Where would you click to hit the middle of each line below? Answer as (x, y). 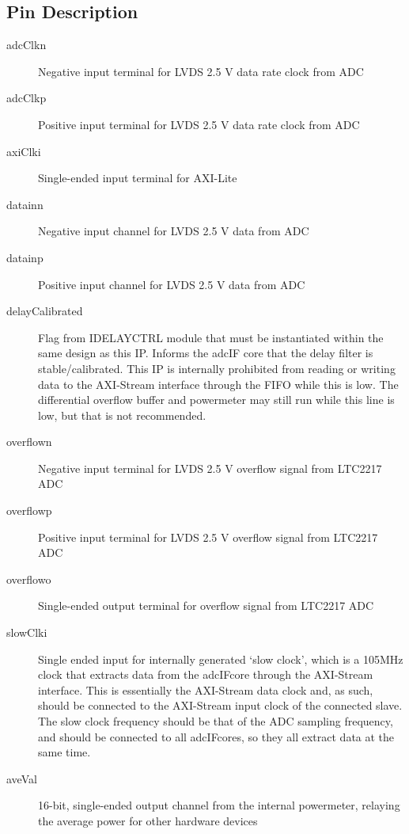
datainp (25, 257)
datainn (25, 204)
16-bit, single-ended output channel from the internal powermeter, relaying (219, 805)
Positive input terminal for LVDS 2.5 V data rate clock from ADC (199, 124)
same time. (64, 752)
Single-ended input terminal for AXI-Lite (138, 178)
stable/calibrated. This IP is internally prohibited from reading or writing (217, 368)
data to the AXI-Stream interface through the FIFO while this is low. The (218, 384)
